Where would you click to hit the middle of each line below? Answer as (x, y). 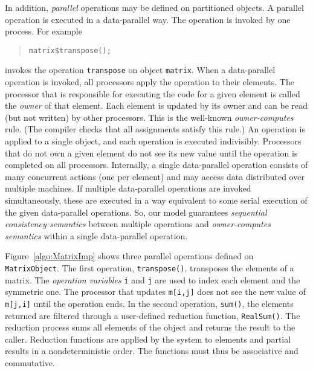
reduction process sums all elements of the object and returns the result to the (150, 327)
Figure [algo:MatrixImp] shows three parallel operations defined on (129, 256)
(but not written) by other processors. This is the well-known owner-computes (149, 117)
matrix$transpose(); (70, 50)
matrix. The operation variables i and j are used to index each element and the (153, 279)
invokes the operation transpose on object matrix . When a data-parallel (140, 70)
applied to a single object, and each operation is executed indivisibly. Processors (153, 141)
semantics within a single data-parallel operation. (96, 235)
